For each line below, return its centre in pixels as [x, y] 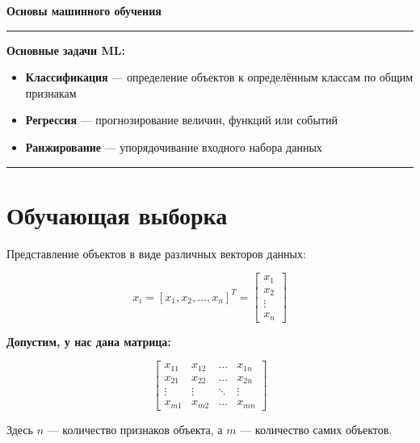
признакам [51, 92]
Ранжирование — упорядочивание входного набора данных [174, 146]
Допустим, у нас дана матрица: [89, 341]
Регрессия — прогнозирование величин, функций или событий [181, 120]
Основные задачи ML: [66, 50]
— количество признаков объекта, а [135, 429]
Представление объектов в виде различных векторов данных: [156, 253]
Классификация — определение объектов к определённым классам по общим [219, 77]
